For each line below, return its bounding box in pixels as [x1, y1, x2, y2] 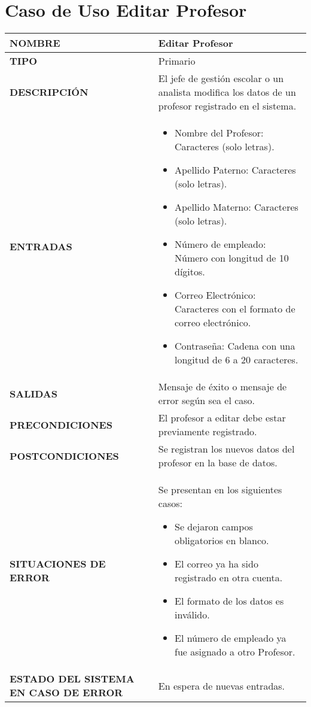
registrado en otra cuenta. [174, 571, 283, 585]
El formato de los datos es [174, 594, 284, 608]
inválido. [174, 608, 210, 622]
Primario [158, 54, 196, 68]
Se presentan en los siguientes [158, 483, 282, 497]
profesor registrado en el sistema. [158, 99, 297, 113]
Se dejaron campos [174, 520, 253, 534]
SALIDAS [10, 386, 57, 400]
